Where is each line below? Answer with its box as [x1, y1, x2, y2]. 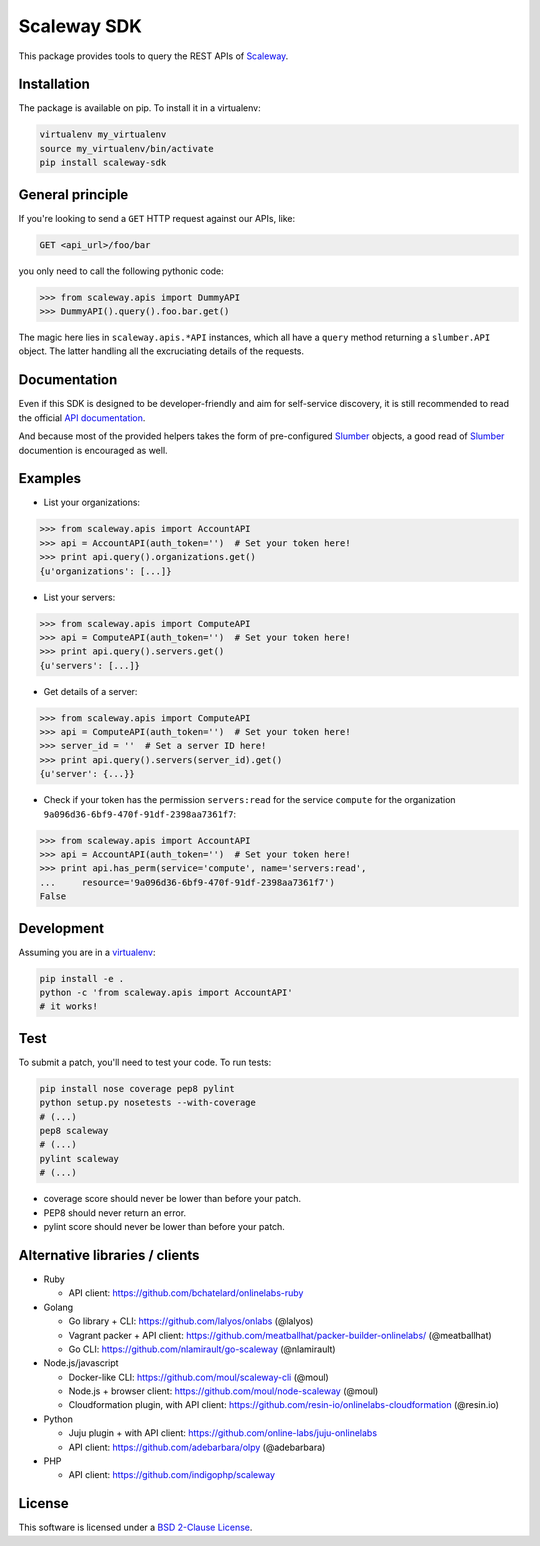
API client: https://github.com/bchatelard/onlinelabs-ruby [68, 1287, 304, 1299]
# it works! [39, 1001, 99, 1012]
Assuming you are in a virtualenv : [18, 946, 156, 958]
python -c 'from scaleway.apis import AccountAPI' [39, 987, 294, 999]
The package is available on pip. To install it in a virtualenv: [18, 102, 261, 114]
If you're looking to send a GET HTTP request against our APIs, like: [18, 212, 295, 224]
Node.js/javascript [43, 1357, 119, 1369]
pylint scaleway [39, 1153, 120, 1164]
